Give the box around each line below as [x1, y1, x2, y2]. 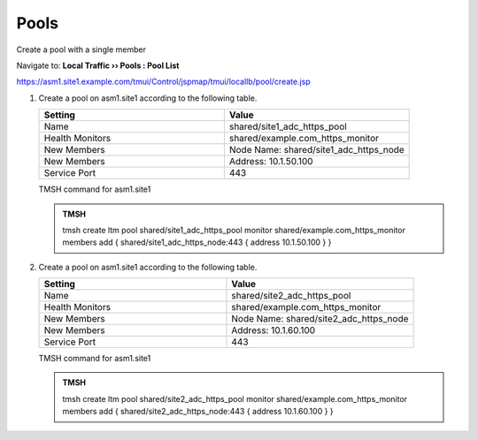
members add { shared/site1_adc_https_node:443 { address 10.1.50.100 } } [62, 237, 332, 247]
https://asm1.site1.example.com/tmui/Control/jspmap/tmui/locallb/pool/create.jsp [16, 76, 312, 87]
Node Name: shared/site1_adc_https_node [228, 144, 405, 156]
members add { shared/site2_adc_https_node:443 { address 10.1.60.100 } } [62, 406, 334, 417]
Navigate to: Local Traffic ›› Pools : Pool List [16, 60, 180, 71]
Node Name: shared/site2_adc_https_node [231, 313, 409, 325]
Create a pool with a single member [16, 44, 146, 55]
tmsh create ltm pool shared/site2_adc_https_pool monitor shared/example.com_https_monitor [62, 393, 407, 404]
